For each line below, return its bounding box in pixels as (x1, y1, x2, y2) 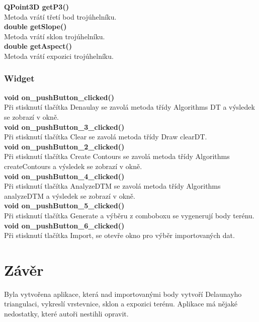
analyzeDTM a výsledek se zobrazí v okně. (4, 190, 135, 201)
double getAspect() (4, 41, 72, 51)
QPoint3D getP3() (4, 2, 69, 12)
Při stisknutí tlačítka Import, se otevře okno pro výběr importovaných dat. (4, 230, 235, 240)
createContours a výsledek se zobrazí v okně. (4, 160, 142, 171)
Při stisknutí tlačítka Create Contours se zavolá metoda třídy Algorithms (4, 151, 230, 162)
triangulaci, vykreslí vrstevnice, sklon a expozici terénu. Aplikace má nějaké (4, 298, 237, 309)
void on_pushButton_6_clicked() (4, 220, 125, 230)
